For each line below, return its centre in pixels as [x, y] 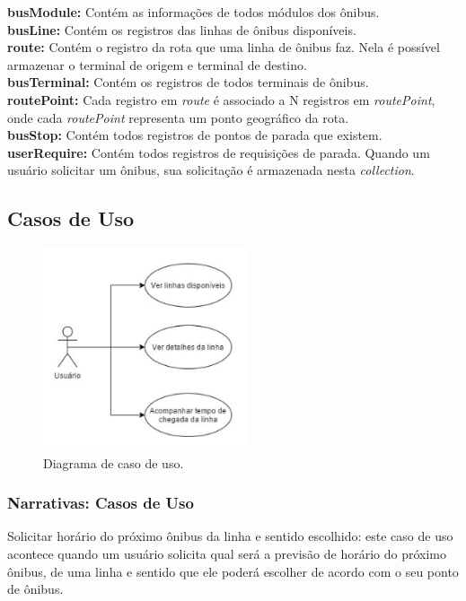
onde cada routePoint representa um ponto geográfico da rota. [178, 117]
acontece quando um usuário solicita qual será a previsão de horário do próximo [227, 554]
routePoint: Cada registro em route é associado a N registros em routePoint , [221, 99]
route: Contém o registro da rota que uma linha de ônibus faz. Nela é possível [224, 47]
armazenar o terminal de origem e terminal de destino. [157, 64]
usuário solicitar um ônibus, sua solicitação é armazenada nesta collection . [211, 170]
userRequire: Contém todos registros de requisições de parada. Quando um [219, 152]
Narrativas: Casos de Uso [101, 503]
